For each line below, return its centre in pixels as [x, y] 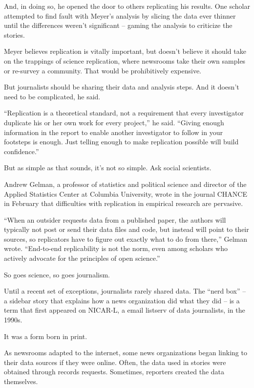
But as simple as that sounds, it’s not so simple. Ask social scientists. [108, 168]
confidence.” [21, 151]
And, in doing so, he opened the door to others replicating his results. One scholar [127, 6]
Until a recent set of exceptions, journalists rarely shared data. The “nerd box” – [125, 291]
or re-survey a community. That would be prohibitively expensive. [103, 70]
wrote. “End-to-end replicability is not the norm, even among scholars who [116, 248]
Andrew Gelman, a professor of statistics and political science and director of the [125, 184]
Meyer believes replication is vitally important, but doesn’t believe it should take [125, 51]
